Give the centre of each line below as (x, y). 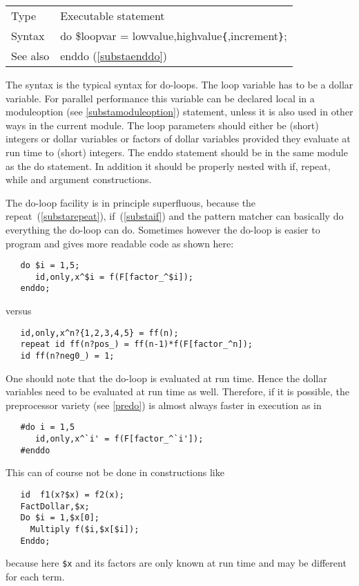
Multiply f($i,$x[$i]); (85, 529)
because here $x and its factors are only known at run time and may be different (176, 563)
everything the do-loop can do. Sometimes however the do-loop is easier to (163, 229)
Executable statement (113, 16)
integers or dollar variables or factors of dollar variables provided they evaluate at (178, 139)
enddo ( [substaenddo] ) (114, 56)
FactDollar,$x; (55, 506)
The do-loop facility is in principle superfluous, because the (131, 202)
